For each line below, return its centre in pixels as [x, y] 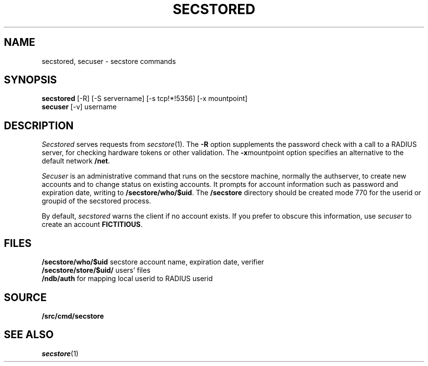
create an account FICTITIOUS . [92, 224]
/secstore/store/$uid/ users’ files [96, 270]
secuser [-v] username [79, 107]
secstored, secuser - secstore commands [109, 61]
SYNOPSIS [31, 80]
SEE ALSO [29, 335]
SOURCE [25, 297]
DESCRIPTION [39, 125]
